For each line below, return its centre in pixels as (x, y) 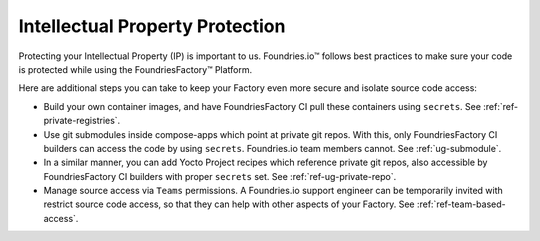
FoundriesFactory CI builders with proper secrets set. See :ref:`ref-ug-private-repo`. (220, 176)
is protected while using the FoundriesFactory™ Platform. (135, 69)
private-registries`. (82, 121)
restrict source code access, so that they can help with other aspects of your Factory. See (229, 204)
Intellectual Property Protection (152, 26)
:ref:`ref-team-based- (461, 204)
